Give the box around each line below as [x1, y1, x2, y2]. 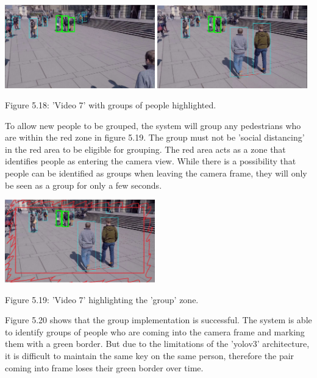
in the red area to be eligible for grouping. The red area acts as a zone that [5, 142, 286, 155]
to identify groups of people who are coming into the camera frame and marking [5, 325, 305, 338]
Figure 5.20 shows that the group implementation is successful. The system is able [5, 313, 312, 326]
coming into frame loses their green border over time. [5, 361, 204, 374]
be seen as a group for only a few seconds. [5, 178, 162, 191]
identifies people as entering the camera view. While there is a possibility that [5, 155, 296, 167]
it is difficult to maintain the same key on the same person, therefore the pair [5, 349, 294, 362]
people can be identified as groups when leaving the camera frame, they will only [5, 167, 307, 180]
